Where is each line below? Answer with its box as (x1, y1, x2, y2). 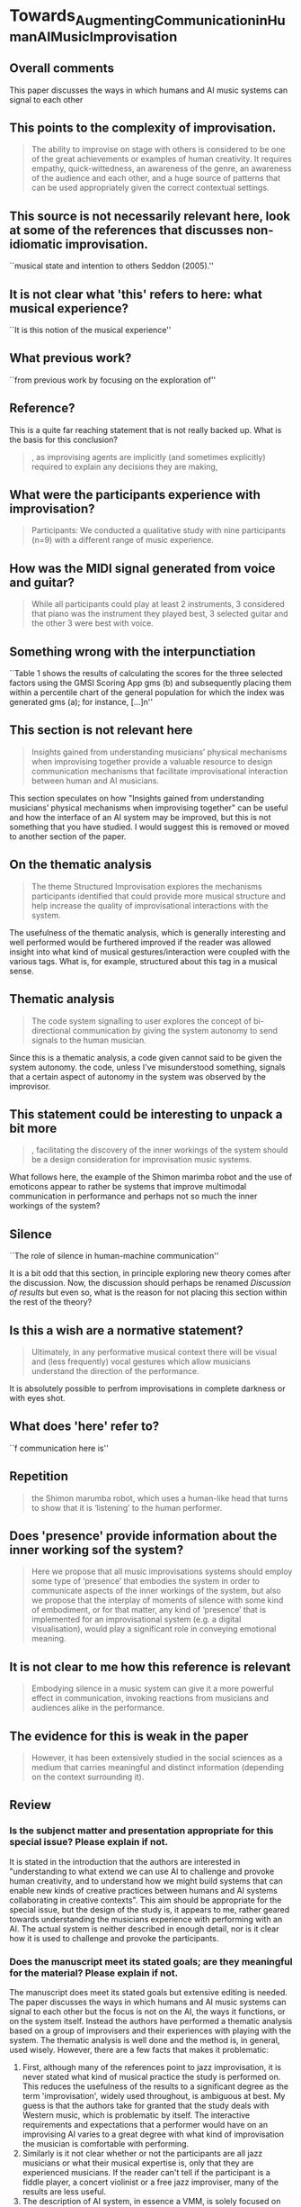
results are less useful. (22, 2186, 107, 2197)
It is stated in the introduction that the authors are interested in (9, 1856, 241, 1867)
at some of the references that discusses (9, 222, 244, 238)
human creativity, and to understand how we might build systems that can (9, 1875, 283, 1886)
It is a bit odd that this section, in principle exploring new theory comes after (9, 1268, 291, 1279)
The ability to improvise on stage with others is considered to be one (31, 144, 286, 155)
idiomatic (9, 236, 63, 252)
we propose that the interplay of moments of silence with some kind (31, 1595, 284, 1606)
